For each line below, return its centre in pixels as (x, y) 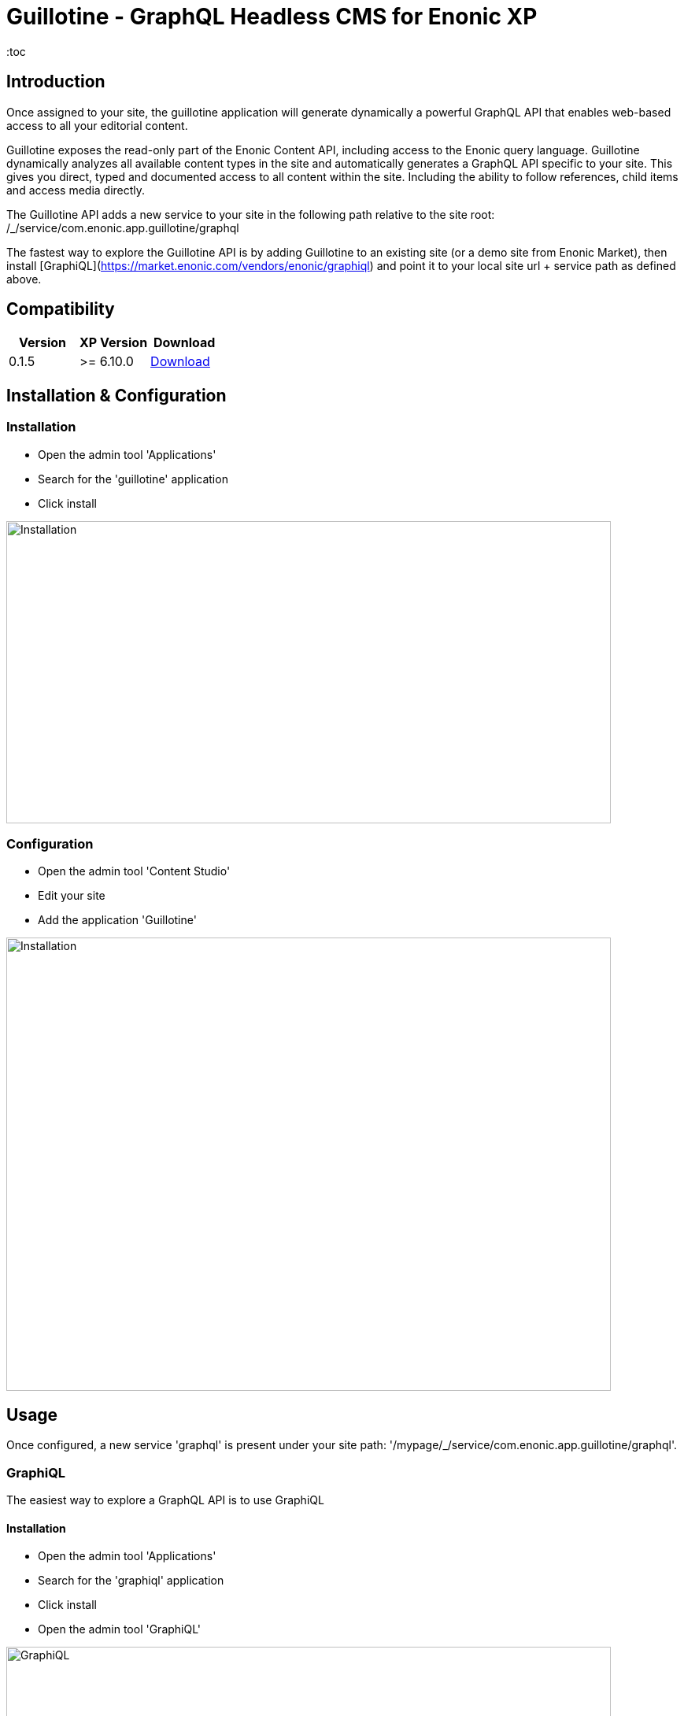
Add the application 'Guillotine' (117, 920)
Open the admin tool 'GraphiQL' (120, 1629)
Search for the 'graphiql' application (131, 1581)
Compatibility (61, 309)
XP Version (114, 343)
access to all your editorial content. (97, 125)
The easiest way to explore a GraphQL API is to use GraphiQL (165, 1500)
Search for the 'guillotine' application (133, 479)
